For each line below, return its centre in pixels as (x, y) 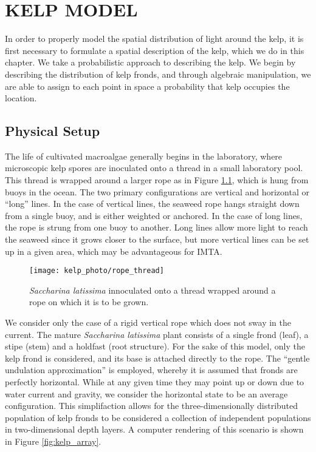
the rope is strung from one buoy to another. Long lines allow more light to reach (156, 227)
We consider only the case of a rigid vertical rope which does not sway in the (148, 322)
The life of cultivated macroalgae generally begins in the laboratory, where (144, 156)
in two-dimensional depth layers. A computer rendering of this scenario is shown (154, 429)
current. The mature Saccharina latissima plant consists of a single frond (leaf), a (157, 334)
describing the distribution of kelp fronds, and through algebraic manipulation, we (158, 74)
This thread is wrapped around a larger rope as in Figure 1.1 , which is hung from (157, 180)
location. (21, 98)
